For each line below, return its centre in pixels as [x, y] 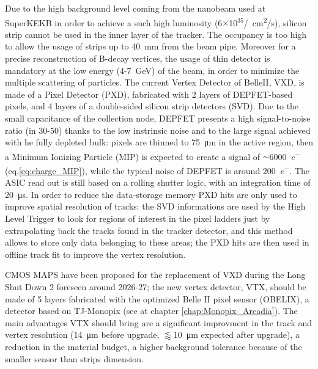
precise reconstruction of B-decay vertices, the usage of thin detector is [138, 58]
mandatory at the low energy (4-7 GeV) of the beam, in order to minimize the [152, 70]
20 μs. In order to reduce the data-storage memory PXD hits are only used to [151, 194]
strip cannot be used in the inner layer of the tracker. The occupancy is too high [156, 34]
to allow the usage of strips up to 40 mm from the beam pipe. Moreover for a [150, 46]
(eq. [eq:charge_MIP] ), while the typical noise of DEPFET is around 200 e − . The [157, 170]
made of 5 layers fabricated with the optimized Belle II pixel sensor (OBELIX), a [157, 298]
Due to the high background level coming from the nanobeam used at [135, 8]
